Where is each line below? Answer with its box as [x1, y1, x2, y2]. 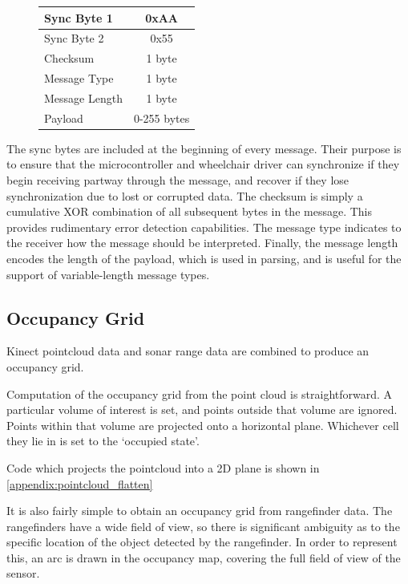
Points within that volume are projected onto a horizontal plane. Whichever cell [6, 416, 399, 433]
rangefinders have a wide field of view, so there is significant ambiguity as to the [6, 517, 400, 534]
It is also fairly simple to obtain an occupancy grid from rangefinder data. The [6, 502, 393, 519]
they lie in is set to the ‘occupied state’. [6, 432, 200, 449]
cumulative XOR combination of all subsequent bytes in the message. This [6, 203, 373, 220]
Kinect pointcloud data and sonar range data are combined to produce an [6, 343, 370, 359]
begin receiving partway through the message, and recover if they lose [6, 172, 349, 188]
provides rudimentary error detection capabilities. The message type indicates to [6, 218, 402, 235]
